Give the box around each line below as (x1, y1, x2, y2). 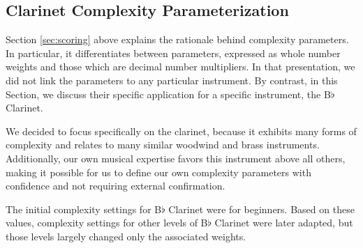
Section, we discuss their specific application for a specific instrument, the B (6, 86, 331, 101)
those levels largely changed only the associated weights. (6, 228, 246, 243)
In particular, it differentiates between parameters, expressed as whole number (6, 45, 341, 60)
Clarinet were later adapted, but (214, 215, 353, 230)
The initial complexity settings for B (6, 201, 162, 216)
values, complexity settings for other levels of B (6, 215, 208, 230)
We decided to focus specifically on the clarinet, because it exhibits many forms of (6, 123, 357, 138)
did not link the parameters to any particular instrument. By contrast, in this (6, 72, 338, 87)
